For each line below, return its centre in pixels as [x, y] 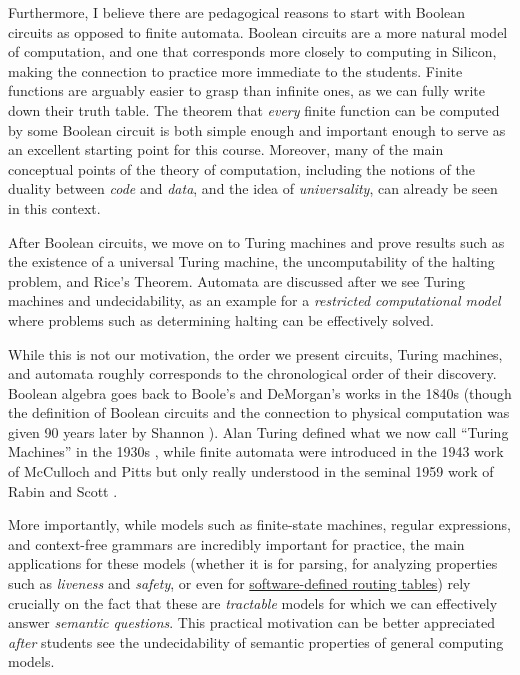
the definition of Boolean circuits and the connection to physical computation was [259, 412]
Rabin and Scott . [63, 490]
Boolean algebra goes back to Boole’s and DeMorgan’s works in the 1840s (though [260, 392]
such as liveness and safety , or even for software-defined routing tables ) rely [239, 583]
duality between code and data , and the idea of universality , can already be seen [253, 188]
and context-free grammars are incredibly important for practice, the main [236, 543]
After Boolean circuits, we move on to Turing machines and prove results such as [256, 241]
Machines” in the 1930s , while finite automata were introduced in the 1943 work [256, 451]
